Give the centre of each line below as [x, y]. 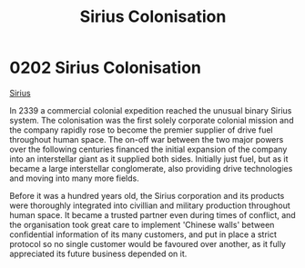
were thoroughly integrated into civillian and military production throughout [150, 205]
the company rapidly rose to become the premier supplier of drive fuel [141, 130]
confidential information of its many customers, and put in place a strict [143, 234]
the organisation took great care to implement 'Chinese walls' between [142, 224]
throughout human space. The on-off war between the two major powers [147, 139]
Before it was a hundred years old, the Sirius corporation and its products [147, 195]
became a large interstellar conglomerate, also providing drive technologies [151, 168]
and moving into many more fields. [74, 178]
